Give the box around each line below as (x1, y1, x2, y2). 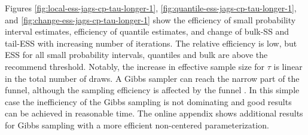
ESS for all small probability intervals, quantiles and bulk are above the (5, 48, 268, 61)
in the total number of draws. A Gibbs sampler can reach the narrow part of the (5, 72, 300, 84)
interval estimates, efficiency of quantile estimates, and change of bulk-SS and (5, 25, 289, 38)
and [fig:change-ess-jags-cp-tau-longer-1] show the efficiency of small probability (5, 13, 296, 26)
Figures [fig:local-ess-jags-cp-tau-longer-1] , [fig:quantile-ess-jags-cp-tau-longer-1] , (5, 2, 297, 14)
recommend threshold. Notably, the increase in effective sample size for (5, 60, 265, 72)
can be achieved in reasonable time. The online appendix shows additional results (5, 107, 303, 119)
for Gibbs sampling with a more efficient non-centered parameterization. (5, 118, 269, 131)
